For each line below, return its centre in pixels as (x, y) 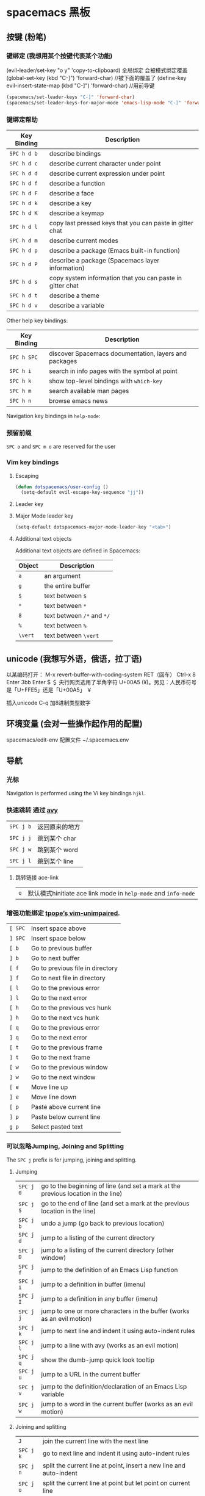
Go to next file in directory (68, 978)
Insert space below (58, 939)
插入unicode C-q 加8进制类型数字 (49, 703)
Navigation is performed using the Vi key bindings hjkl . (76, 793)
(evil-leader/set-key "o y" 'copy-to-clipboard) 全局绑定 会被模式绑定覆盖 (97, 70)
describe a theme (74, 295)
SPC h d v (23, 305)
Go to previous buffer (62, 949)
